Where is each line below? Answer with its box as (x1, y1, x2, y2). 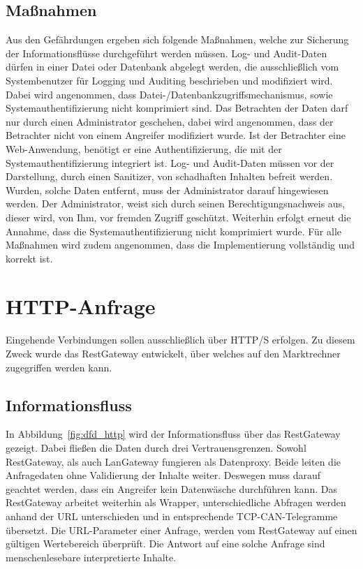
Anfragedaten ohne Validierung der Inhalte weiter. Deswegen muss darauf (6, 468, 320, 482)
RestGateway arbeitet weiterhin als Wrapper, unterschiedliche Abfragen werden (6, 495, 346, 510)
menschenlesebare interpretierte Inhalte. (6, 549, 177, 564)
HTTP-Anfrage (6, 292, 156, 320)
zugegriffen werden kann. (6, 360, 112, 374)
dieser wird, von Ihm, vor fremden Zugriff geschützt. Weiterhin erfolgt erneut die (6, 209, 351, 224)
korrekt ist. (6, 251, 53, 265)
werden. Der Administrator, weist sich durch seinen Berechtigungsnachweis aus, (6, 196, 346, 211)
